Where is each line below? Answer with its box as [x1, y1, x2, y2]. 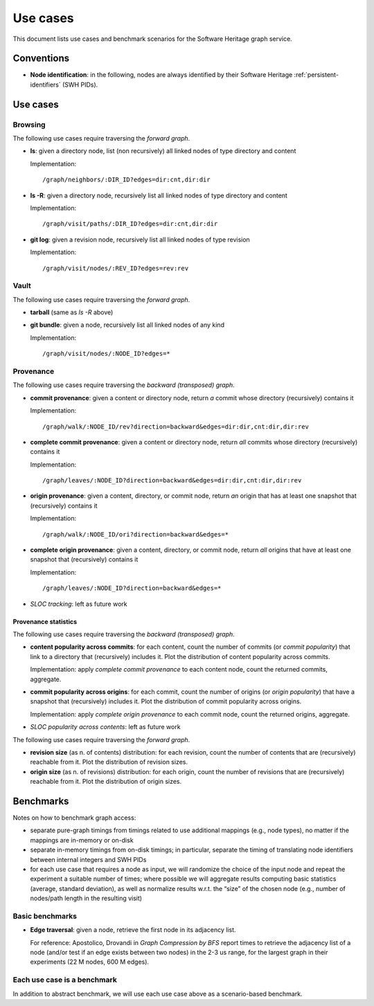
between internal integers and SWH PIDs [30, 855, 147, 863]
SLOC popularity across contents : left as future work [30, 723, 181, 731]
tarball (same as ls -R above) [30, 308, 114, 316]
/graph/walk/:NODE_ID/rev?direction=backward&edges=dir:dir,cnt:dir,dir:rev [42, 422, 310, 431]
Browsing [12, 120, 46, 129]
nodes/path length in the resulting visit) [30, 894, 142, 903]
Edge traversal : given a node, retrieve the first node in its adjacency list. [30, 926, 236, 934]
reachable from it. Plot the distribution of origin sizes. [30, 778, 182, 786]
